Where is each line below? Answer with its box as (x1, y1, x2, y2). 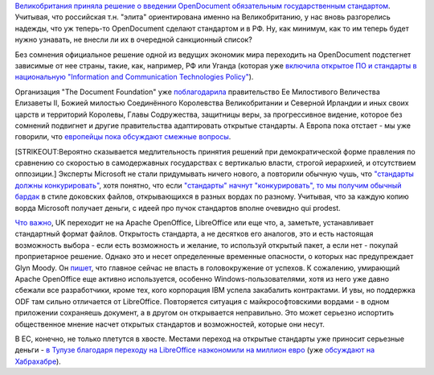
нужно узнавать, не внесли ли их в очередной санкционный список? (14, 35, 252, 44)
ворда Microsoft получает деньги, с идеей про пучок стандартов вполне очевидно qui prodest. (14, 203, 341, 212)
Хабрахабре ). (14, 356, 62, 366)
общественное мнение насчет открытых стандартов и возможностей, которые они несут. (14, 319, 325, 329)
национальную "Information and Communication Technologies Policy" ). (14, 72, 254, 82)
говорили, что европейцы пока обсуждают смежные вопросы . (14, 132, 231, 142)
